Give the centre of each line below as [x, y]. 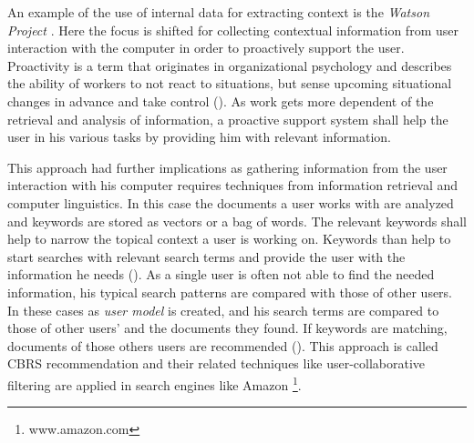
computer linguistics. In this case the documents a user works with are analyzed [231, 202]
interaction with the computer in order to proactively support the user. [206, 48]
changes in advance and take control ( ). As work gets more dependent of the [221, 101]
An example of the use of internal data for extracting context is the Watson [219, 12]
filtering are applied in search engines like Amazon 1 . [155, 383]
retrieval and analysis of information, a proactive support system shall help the [228, 119]
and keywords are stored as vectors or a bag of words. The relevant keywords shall [237, 221]
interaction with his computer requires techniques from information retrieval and [233, 185]
